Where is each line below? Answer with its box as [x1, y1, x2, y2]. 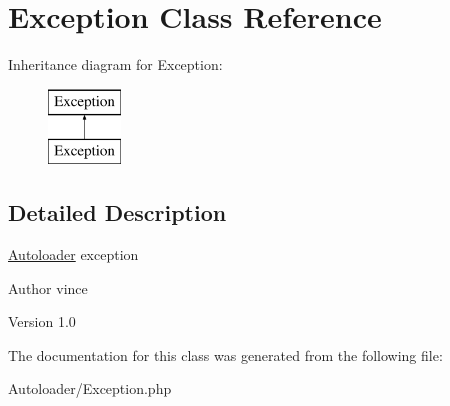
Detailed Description [8, 197, 227, 228]
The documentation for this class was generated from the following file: [8, 344, 443, 365]
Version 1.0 [8, 311, 76, 332]
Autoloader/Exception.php [8, 378, 172, 399]
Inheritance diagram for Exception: [8, 54, 223, 75]
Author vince [8, 277, 88, 298]
